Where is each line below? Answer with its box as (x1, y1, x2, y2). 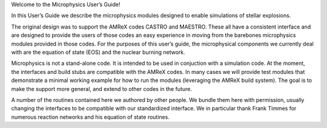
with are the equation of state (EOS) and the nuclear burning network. (11, 49, 185, 56)
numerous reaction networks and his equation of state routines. (11, 113, 170, 121)
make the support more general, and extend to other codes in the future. (11, 85, 192, 92)
